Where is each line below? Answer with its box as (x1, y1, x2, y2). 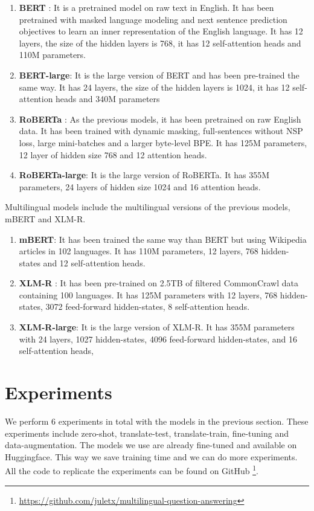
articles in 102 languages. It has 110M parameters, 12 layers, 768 (19, 245, 258, 257)
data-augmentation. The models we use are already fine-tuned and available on (5, 439, 297, 451)
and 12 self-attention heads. (43, 256, 146, 269)
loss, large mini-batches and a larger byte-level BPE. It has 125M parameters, (19, 136, 307, 149)
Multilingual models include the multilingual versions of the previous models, (5, 201, 290, 213)
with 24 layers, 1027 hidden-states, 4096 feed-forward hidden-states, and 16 (19, 332, 297, 345)
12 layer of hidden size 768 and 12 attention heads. (19, 148, 207, 161)
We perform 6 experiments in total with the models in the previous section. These (5, 414, 309, 427)
